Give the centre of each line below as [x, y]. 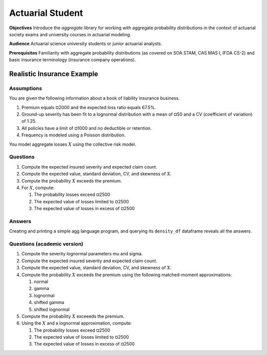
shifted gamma [49, 302]
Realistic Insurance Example [54, 74]
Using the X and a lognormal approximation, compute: [77, 323]
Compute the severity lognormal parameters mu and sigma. [82, 254]
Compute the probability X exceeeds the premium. [73, 316]
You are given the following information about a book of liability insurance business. [94, 98]
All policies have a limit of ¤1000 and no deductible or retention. [87, 128]
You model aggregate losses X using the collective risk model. [73, 144]
